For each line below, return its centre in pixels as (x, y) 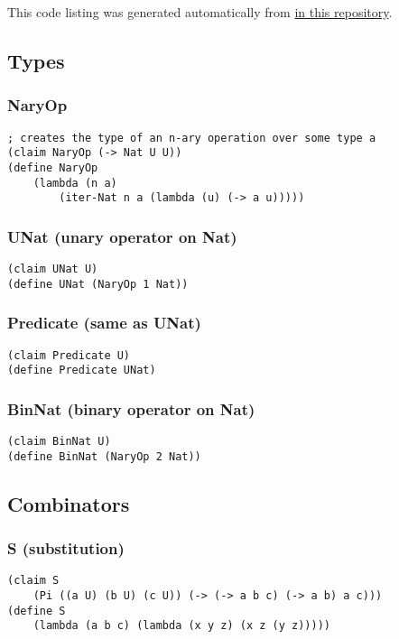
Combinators (69, 503)
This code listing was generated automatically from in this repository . (200, 12)
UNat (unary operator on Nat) (122, 236)
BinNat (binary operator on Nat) (131, 408)
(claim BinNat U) (59, 442)
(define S (37, 611)
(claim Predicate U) (69, 355)
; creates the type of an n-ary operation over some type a (192, 138)
